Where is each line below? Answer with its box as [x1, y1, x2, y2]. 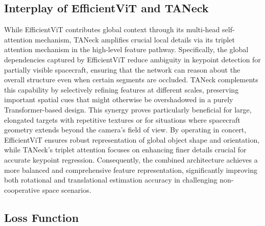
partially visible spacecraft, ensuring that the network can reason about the [4, 64, 240, 75]
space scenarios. [42, 184, 91, 195]
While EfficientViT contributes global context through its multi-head [4, 24, 220, 35]
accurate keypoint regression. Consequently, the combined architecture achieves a [4, 154, 258, 165]
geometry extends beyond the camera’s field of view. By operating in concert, [4, 124, 247, 135]
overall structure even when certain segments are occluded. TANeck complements [4, 74, 258, 85]
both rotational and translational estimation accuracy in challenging [4, 174, 218, 185]
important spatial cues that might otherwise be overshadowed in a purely [4, 94, 233, 105]
